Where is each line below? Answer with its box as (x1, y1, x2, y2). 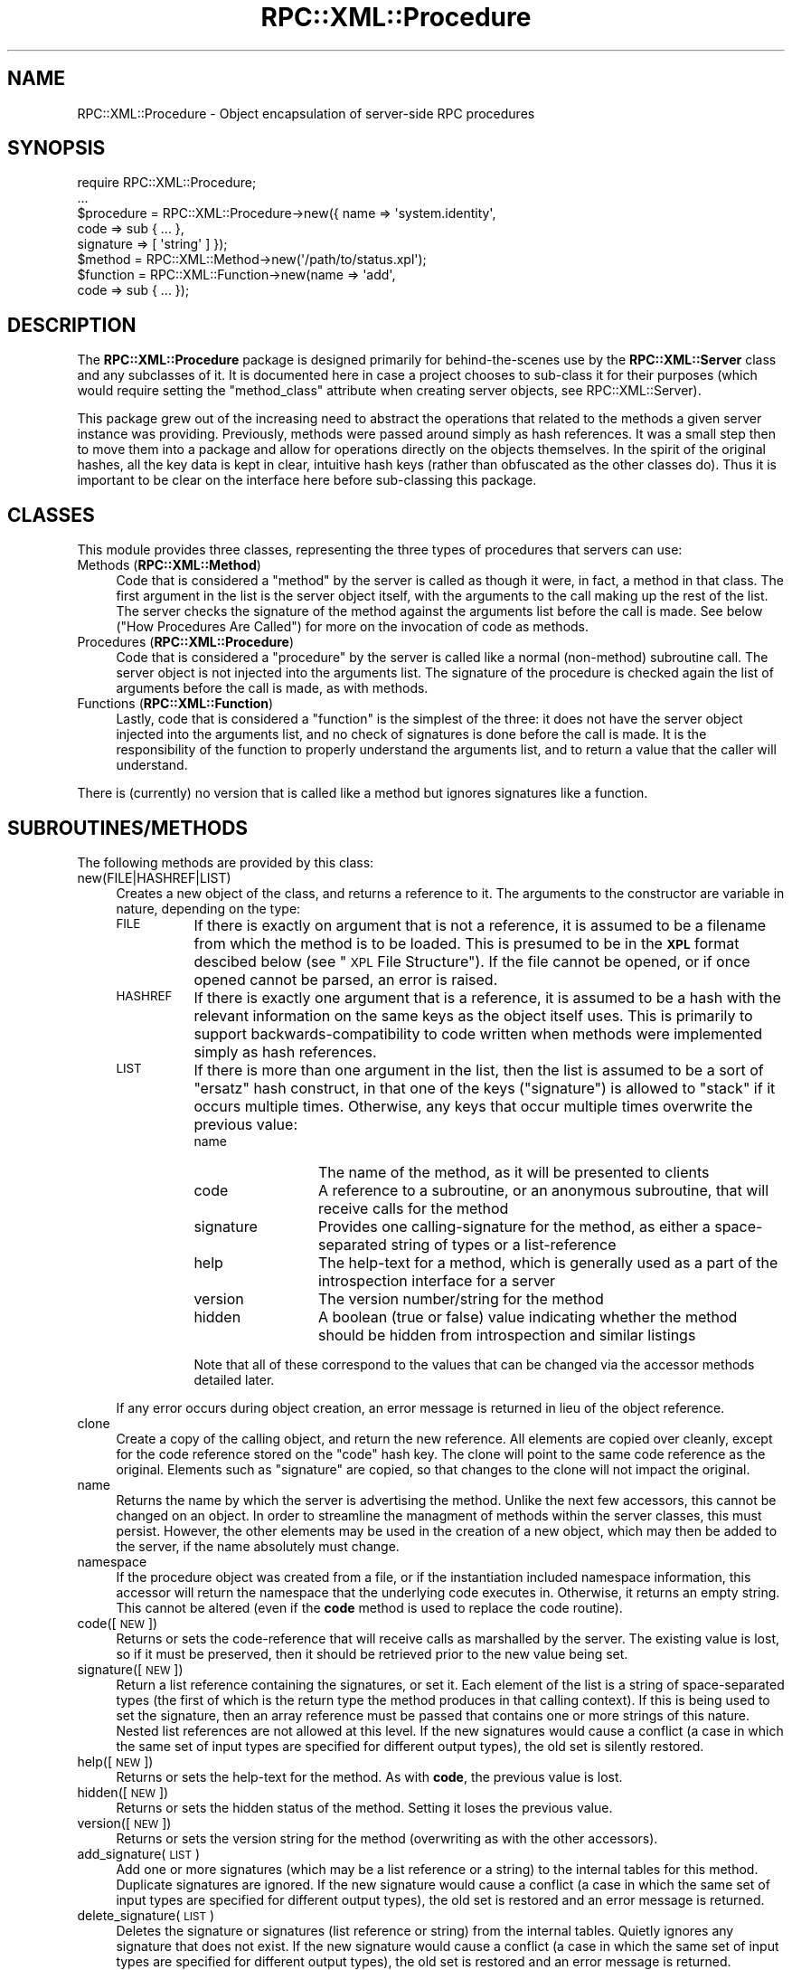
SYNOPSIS (7, 137, 106, 160)
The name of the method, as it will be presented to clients (317, 1162, 710, 1181)
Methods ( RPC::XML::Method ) (77, 557, 261, 573)
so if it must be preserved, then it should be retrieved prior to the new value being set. (116, 1645, 628, 1662)
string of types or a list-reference (391, 1235, 617, 1254)
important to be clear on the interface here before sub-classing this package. (77, 472, 537, 488)
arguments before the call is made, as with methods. (116, 680, 429, 696)
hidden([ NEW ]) (77, 1784, 169, 1800)
